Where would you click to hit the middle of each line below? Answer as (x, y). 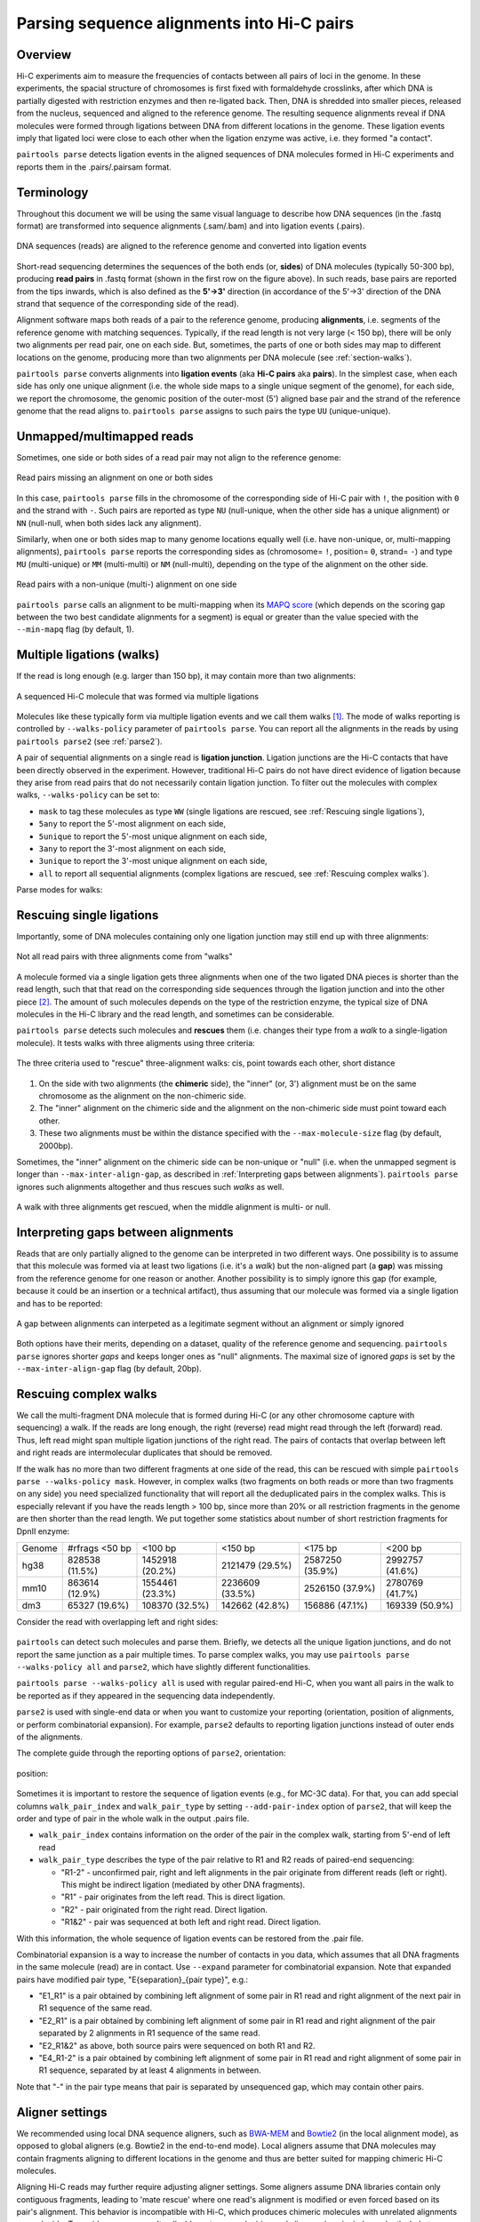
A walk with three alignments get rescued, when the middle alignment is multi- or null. (173, 1207)
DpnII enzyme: (43, 1531)
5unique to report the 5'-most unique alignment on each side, (153, 836)
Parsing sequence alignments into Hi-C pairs (185, 23)
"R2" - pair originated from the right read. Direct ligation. (164, 1909)
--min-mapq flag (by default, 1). (76, 629)
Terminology (52, 192)
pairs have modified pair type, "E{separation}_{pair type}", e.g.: (132, 1979)
